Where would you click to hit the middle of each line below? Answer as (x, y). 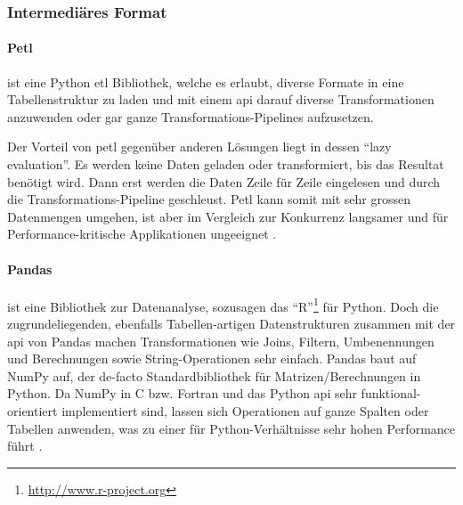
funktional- (391, 393)
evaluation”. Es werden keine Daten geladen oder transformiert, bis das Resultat (226, 164)
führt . (25, 446)
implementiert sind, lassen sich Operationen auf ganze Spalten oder (245, 411)
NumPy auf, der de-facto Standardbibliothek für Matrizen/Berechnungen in (214, 375)
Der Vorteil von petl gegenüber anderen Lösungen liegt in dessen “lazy (199, 147)
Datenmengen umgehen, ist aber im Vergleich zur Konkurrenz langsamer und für (228, 216)
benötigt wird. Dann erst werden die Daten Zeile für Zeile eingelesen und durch (224, 181)
